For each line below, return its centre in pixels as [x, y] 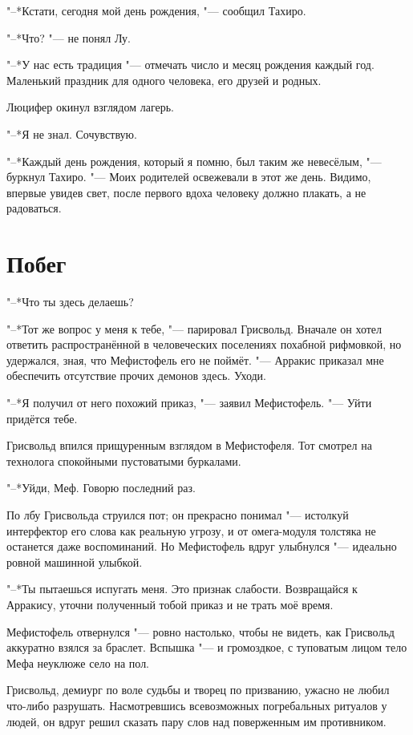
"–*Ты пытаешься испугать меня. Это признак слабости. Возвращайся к [182, 589]
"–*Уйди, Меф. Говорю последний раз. [101, 488]
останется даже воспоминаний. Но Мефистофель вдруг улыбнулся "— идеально [202, 546]
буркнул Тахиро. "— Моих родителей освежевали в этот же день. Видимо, [189, 177]
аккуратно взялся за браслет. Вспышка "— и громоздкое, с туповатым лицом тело [207, 647]
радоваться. [34, 208]
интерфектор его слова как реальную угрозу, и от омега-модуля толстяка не [191, 530]
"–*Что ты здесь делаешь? [70, 302]
